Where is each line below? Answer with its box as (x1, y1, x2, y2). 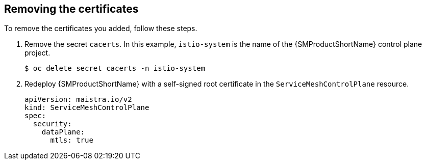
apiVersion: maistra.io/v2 (24, 95, 132, 104)
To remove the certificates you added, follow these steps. (4, 24, 197, 33)
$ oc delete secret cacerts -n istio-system (24, 64, 206, 73)
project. (24, 48, 51, 58)
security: (33, 120, 72, 128)
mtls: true (50, 136, 93, 145)
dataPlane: (41, 128, 85, 136)
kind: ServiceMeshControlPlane (24, 103, 149, 112)
